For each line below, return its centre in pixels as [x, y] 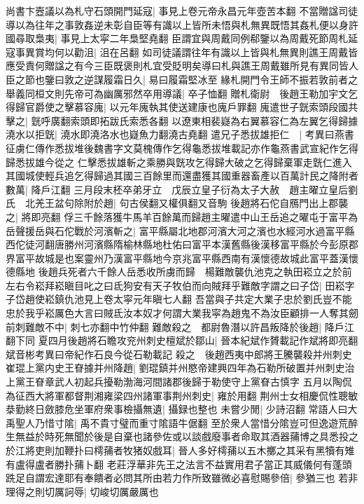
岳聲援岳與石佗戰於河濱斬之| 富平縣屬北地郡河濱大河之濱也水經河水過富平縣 [180, 230]
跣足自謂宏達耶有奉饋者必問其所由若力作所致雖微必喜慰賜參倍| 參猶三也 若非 [182, 478]
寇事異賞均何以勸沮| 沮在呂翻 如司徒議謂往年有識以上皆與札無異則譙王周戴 [177, 52]
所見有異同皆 [319, 66]
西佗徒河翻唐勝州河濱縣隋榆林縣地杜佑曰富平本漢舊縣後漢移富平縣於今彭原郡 [182, 244]
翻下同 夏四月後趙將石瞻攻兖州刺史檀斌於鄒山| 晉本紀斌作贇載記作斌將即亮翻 [182, 340]
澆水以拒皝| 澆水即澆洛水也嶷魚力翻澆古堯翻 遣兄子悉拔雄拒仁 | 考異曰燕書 [180, 134]
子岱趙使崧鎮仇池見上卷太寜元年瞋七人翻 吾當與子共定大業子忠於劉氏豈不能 [179, 299]
